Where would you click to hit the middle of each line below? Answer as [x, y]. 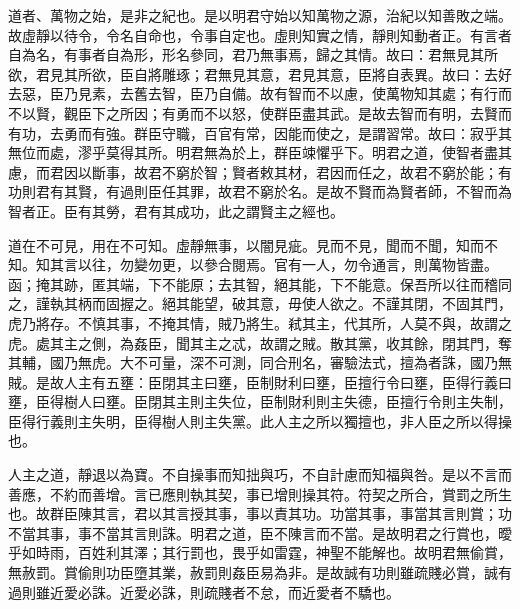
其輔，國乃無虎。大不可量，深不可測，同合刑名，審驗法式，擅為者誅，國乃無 [260, 362]
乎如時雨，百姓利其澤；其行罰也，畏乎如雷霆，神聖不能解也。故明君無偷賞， [260, 552]
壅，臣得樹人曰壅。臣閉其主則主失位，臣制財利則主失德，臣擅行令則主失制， [260, 401]
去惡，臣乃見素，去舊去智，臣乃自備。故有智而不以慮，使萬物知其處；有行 [253, 93]
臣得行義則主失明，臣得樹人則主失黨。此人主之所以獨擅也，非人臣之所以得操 [260, 420]
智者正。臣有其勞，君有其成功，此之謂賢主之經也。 [176, 210]
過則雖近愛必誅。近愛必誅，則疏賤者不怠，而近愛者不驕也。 [204, 591]
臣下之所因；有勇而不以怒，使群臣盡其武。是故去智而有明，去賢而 [294, 112]
